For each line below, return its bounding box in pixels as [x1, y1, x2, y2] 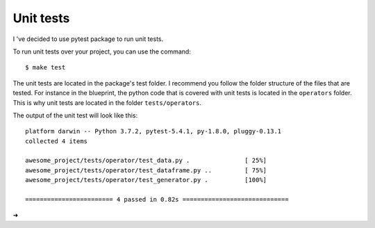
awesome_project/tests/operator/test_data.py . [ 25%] [25, 156, 267, 165]
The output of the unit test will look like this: [12, 111, 138, 120]
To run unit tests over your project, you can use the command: [12, 47, 191, 56]
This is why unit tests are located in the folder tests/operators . [12, 98, 201, 107]
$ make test [25, 63, 66, 72]
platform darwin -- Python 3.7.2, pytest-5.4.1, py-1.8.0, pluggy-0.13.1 [25, 127, 282, 136]
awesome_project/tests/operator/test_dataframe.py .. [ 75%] [25, 166, 267, 174]
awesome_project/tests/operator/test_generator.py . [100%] [25, 176, 267, 184]
